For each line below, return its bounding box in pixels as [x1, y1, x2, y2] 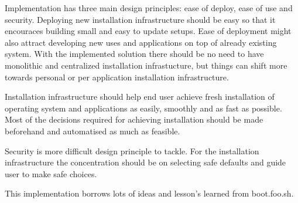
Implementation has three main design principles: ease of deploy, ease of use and [5, 2, 293, 13]
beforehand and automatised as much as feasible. [5, 124, 180, 137]
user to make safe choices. [5, 167, 97, 180]
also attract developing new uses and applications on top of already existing [5, 36, 277, 48]
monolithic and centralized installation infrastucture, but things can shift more [5, 59, 287, 71]
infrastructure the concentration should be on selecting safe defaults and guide [5, 156, 286, 168]
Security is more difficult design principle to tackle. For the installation [5, 144, 259, 157]
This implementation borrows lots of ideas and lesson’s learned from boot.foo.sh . [5, 187, 294, 199]
